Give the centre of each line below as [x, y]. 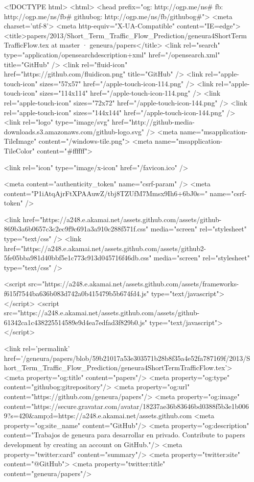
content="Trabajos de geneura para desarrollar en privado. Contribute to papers [125, 435]
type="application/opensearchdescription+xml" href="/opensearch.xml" [112, 54]
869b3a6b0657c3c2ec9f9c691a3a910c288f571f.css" [76, 229]
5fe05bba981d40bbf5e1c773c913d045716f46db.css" [78, 258]
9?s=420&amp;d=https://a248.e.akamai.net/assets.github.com [98, 416]
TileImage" [20, 141]
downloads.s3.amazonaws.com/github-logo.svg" [74, 131]
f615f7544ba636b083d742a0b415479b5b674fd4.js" [77, 293]
